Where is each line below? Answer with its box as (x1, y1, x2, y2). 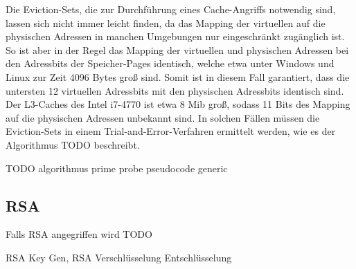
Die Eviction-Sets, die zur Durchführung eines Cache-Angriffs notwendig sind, (6, 2, 336, 16)
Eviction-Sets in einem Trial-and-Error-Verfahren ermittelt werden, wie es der (6, 124, 336, 138)
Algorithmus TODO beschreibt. (6, 137, 140, 151)
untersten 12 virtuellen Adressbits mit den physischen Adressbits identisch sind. (6, 83, 344, 98)
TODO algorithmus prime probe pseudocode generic (6, 160, 228, 175)
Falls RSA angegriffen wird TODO (6, 227, 152, 241)
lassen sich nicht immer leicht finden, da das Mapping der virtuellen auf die (6, 15, 326, 30)
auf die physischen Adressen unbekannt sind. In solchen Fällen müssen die (6, 110, 320, 124)
